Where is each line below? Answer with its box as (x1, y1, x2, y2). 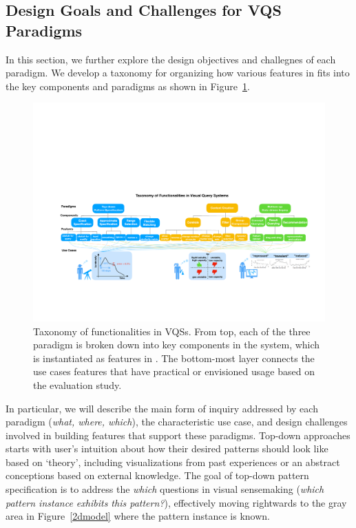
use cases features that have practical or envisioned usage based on (33, 364, 315, 379)
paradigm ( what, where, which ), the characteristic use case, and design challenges (6, 414, 348, 429)
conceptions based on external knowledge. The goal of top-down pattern (6, 468, 309, 483)
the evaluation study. (33, 377, 122, 392)
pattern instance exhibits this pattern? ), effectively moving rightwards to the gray (6, 495, 347, 509)
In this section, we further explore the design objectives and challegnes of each (6, 52, 336, 66)
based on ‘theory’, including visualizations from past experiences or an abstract (6, 454, 340, 469)
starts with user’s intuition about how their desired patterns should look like (6, 441, 328, 456)
